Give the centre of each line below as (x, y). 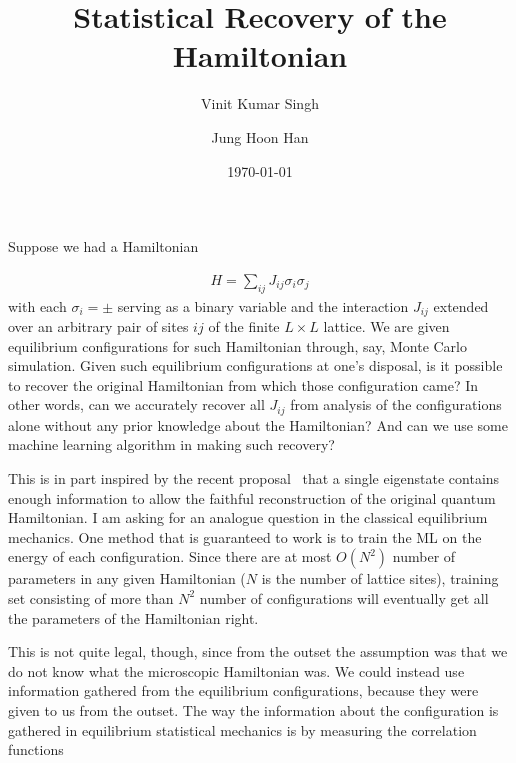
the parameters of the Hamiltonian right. (133, 617)
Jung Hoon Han (260, 136)
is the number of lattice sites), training (380, 578)
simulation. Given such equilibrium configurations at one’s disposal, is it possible (255, 365)
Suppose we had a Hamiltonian (103, 246)
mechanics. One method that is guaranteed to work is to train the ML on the (245, 536)
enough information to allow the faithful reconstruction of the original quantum (252, 497)
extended (461, 305)
